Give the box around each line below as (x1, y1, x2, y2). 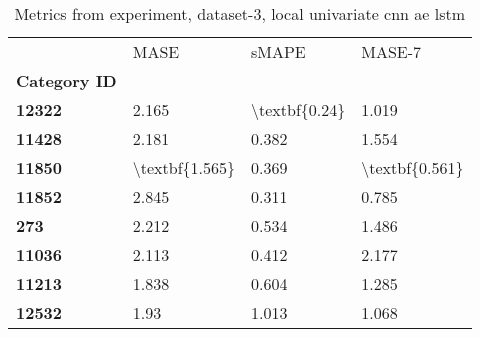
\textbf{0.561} (361, 156, 464, 179)
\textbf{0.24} (251, 98, 346, 121)
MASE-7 (361, 40, 422, 63)
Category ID (16, 69, 117, 92)
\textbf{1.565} (132, 156, 235, 179)
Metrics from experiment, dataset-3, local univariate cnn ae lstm (14, 2, 466, 25)
